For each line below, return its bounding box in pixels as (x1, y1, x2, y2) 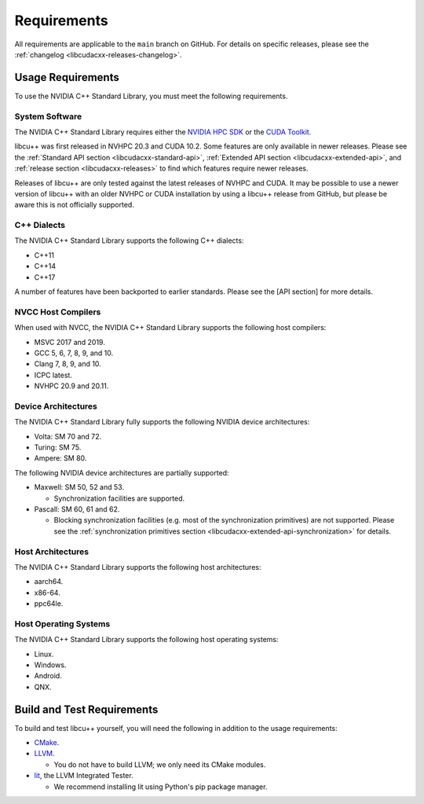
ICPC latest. (34, 370, 72, 380)
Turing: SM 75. (34, 442, 82, 452)
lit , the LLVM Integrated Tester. (34, 771, 133, 780)
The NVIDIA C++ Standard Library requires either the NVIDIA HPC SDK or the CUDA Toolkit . (14, 127, 312, 137)
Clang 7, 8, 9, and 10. (34, 359, 101, 369)
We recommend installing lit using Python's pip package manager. (53, 782, 268, 791)
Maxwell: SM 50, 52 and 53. (34, 483, 125, 492)
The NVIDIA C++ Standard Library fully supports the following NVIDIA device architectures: (14, 417, 310, 427)
